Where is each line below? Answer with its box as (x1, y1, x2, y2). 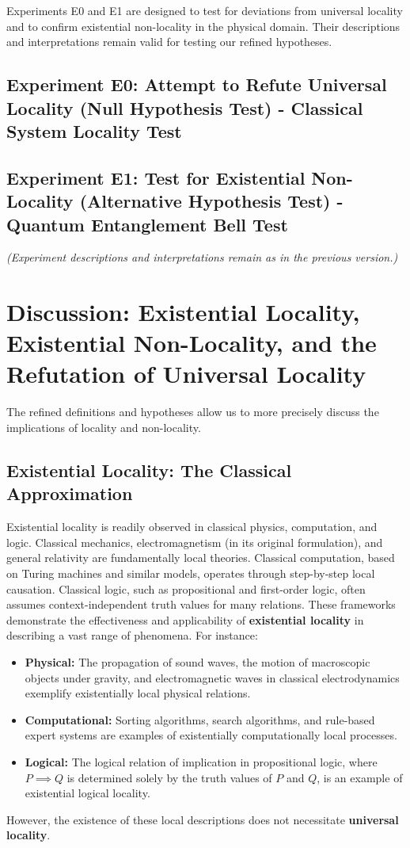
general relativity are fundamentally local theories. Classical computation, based (6, 549, 395, 566)
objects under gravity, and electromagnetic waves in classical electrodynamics (25, 669, 400, 686)
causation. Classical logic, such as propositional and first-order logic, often (6, 580, 366, 597)
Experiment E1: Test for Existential (6, 165, 306, 189)
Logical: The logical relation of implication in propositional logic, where (25, 753, 378, 770)
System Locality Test (6, 118, 182, 143)
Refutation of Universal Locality (6, 357, 366, 390)
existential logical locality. (25, 785, 150, 801)
